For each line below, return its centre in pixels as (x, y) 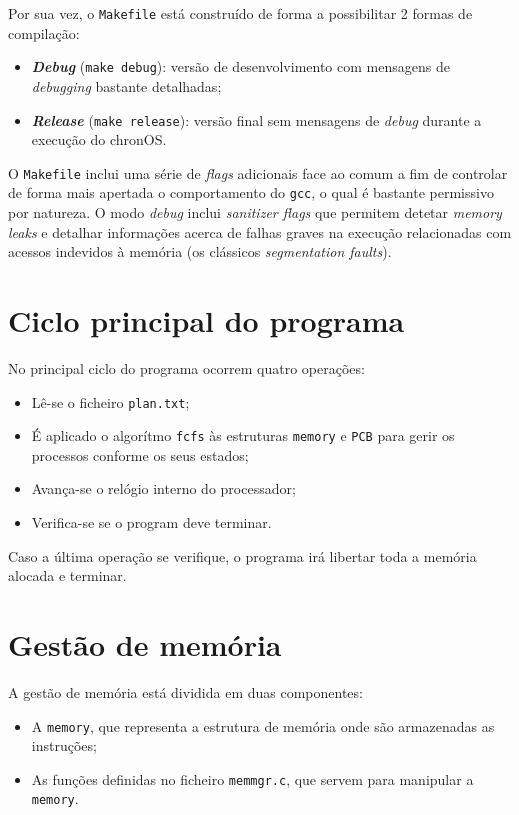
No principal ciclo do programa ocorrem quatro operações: (186, 367)
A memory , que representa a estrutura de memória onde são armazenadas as (263, 725)
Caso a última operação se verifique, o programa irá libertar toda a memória (242, 555)
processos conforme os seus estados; (140, 454)
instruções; (64, 745)
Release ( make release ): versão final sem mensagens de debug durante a (256, 119)
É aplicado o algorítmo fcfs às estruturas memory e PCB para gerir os (243, 435)
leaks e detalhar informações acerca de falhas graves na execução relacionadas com (260, 231)
